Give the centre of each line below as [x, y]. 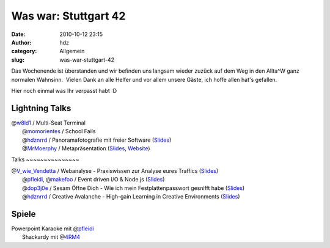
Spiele [24, 214]
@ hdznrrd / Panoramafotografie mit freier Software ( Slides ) [97, 140]
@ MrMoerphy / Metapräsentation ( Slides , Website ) [86, 148]
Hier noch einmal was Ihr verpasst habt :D [64, 90]
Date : [18, 34]
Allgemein [72, 51]
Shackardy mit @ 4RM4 [51, 237]
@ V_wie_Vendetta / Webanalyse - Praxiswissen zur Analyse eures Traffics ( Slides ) [115, 170]
